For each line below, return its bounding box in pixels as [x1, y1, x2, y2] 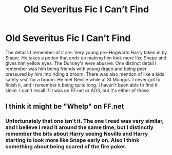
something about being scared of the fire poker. [5, 143, 127, 150]
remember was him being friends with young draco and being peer [5, 65, 147, 72]
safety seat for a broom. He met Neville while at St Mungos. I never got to [5, 76, 161, 82]
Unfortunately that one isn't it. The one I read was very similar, [5, 118, 164, 125]
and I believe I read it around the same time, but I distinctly [5, 124, 154, 131]
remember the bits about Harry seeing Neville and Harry [5, 130, 148, 138]
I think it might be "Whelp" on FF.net [5, 102, 124, 111]
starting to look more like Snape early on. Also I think [5, 137, 140, 144]
